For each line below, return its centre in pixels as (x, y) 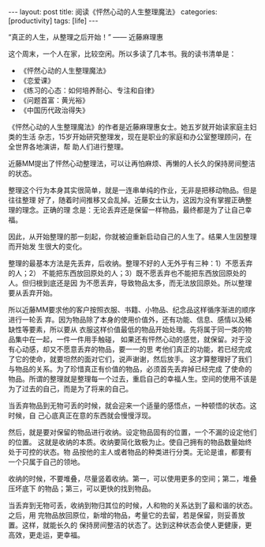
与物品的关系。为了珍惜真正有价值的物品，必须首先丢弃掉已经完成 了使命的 (130, 369)
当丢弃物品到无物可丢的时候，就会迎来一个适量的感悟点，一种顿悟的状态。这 (132, 406)
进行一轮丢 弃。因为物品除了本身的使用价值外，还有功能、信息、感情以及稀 (130, 319)
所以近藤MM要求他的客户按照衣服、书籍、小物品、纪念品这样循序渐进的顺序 (132, 309)
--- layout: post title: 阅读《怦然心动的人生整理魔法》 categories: (113, 12)
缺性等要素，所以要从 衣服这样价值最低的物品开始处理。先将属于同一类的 (127, 329)
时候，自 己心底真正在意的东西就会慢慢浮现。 (82, 415)
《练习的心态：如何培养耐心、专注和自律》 (89, 90)
